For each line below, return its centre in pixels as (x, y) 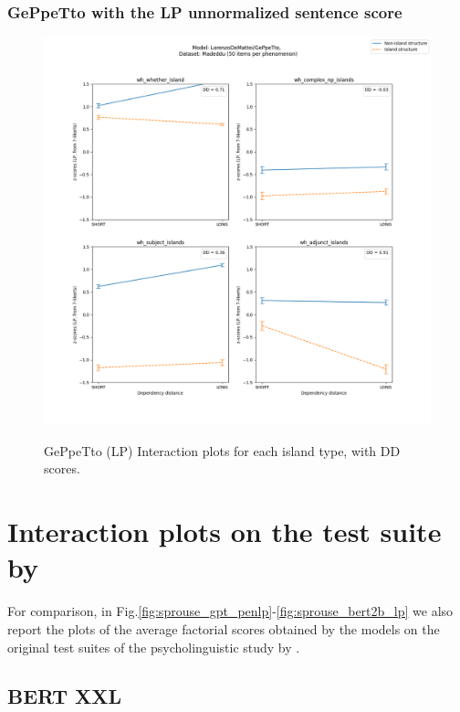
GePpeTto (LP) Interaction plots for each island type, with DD (222, 450)
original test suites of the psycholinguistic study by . (154, 647)
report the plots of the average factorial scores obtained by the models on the (224, 628)
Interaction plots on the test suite (225, 531)
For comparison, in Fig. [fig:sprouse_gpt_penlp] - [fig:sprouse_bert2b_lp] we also (230, 611)
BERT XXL (65, 696)
